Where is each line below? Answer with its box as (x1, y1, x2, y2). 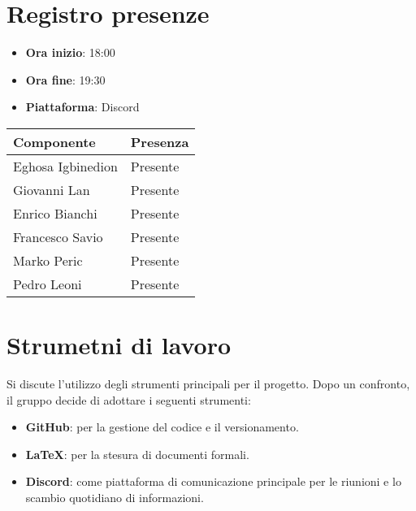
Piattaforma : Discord (25, 98, 140, 115)
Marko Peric (13, 250, 83, 270)
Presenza (130, 132, 189, 151)
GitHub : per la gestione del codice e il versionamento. (25, 418, 299, 435)
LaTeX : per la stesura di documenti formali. (25, 445, 249, 462)
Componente (13, 132, 96, 151)
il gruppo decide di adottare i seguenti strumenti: (6, 391, 251, 408)
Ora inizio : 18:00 (25, 44, 115, 61)
